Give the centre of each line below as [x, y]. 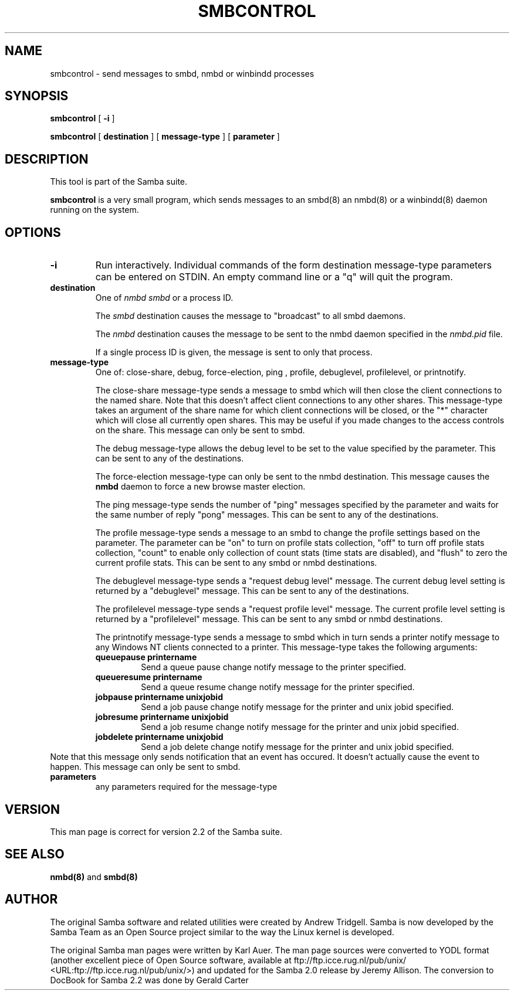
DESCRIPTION [47, 159]
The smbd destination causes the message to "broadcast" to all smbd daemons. [250, 316]
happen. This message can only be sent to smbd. [145, 767]
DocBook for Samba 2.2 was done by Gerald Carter [149, 980]
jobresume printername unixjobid [162, 717]
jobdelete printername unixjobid [159, 737]
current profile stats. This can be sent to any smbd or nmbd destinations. [236, 563]
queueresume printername [149, 677]
